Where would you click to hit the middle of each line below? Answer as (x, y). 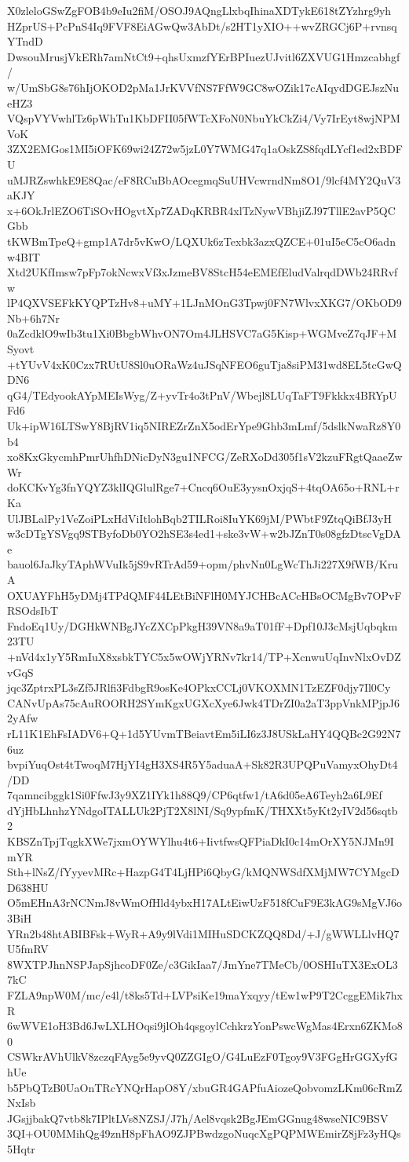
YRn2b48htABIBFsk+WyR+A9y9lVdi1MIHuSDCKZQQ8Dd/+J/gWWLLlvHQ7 (203, 933)
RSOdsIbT (33, 610)
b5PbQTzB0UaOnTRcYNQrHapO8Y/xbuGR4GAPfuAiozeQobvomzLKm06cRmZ (205, 1087)
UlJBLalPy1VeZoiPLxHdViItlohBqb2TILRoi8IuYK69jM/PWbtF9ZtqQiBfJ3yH (199, 518)
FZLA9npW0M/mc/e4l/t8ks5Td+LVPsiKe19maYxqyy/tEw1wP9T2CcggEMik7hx (205, 995)
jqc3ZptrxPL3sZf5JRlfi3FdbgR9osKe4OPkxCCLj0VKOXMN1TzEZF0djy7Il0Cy (199, 687)
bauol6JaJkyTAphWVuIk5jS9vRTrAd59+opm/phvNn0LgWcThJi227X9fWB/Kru (203, 564)
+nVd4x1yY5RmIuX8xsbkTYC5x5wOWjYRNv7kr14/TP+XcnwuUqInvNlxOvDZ (204, 656)
